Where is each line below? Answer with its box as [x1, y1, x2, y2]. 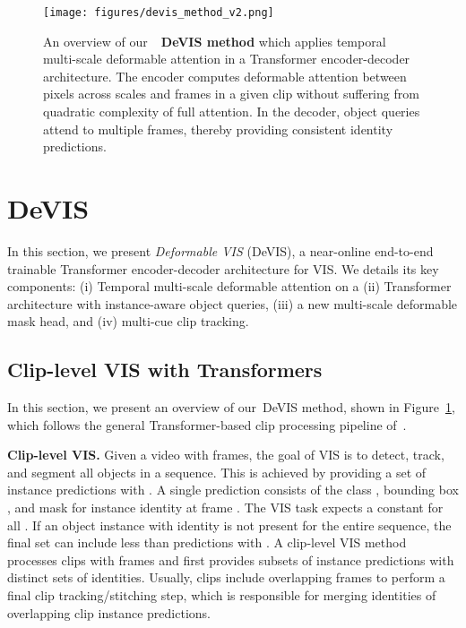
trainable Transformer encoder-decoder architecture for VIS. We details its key [7, 259, 439, 278]
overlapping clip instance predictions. [7, 603, 211, 622]
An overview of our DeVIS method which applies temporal [43, 31, 386, 50]
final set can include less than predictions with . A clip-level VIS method [7, 533, 407, 552]
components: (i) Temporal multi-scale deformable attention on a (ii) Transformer [7, 277, 452, 296]
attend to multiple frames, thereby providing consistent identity [43, 119, 393, 138]
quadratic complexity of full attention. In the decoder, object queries [43, 102, 420, 121]
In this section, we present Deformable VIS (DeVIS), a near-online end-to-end [7, 241, 434, 260]
